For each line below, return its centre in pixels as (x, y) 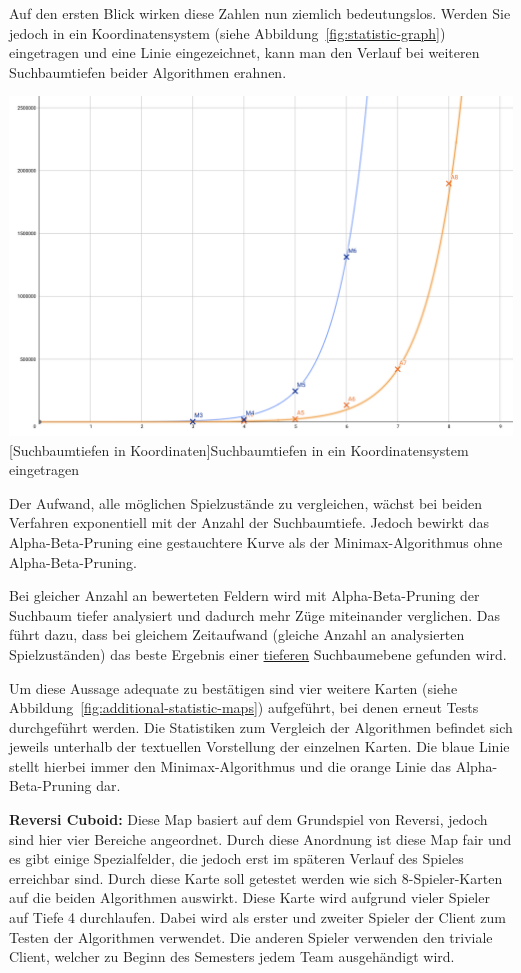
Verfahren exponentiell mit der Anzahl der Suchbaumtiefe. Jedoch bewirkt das (249, 522)
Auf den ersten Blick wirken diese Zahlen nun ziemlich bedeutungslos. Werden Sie (260, 13)
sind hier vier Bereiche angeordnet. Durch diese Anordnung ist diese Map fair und (260, 838)
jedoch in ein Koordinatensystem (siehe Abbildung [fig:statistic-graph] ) (227, 32)
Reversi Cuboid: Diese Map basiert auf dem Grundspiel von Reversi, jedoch (248, 819)
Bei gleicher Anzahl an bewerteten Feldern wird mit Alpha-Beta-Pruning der (244, 595)
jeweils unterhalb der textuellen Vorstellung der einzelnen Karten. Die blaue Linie (259, 746)
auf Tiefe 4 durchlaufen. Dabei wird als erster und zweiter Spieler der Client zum (257, 917)
